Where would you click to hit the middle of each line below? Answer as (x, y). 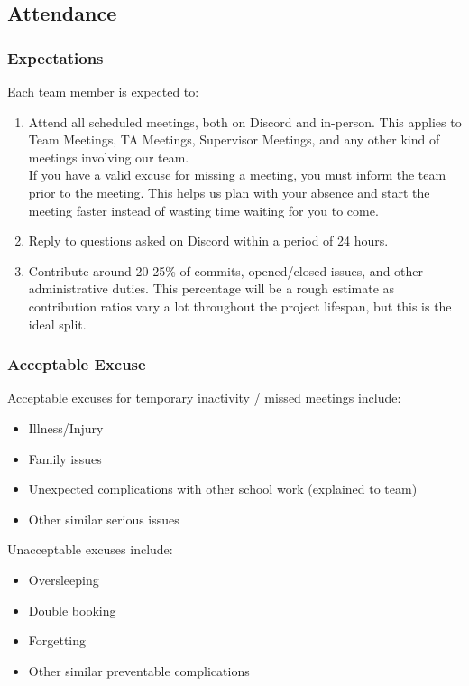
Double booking (72, 610)
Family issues (65, 458)
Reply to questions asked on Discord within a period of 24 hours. (208, 241)
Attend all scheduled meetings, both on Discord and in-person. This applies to (245, 121)
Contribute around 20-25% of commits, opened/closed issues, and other (226, 270)
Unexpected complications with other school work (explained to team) (223, 489)
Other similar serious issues (104, 519)
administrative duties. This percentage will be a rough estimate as (212, 288)
